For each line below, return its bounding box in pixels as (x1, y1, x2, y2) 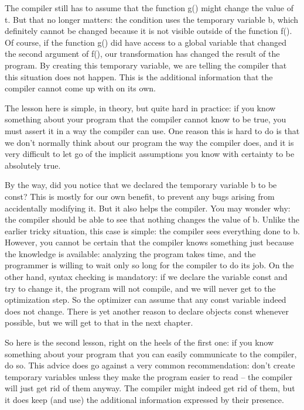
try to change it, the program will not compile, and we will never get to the (5, 282, 276, 294)
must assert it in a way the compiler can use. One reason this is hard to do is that (5, 124, 300, 136)
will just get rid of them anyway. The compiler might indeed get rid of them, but (5, 382, 295, 394)
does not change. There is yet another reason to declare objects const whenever (5, 305, 289, 317)
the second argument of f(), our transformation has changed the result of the (5, 47, 280, 60)
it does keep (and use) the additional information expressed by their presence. (5, 394, 284, 405)
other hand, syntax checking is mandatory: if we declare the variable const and (5, 271, 288, 283)
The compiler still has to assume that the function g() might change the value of (5, 2, 294, 13)
